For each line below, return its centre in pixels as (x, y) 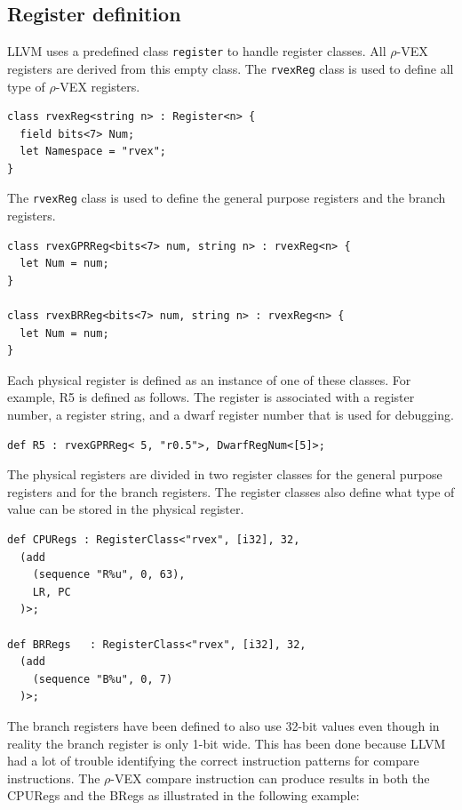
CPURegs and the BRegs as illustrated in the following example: (183, 795)
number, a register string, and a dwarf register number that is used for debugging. (231, 415)
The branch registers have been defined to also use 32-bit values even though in (223, 725)
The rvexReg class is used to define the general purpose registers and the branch (227, 198)
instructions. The (54, 778)
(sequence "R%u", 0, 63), (109, 575)
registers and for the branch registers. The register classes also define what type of (231, 491)
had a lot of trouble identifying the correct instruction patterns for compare (213, 761)
